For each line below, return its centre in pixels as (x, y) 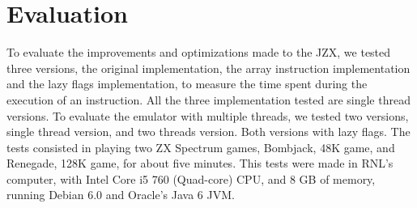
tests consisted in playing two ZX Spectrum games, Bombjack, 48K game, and (201, 147)
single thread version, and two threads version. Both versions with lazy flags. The (208, 132)
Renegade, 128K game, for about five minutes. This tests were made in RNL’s (200, 163)
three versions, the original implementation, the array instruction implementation (208, 68)
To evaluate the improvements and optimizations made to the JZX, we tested (199, 52)
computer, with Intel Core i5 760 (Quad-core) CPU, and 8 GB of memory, (191, 178)
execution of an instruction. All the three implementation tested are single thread (208, 99)
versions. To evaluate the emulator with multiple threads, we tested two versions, (208, 115)
